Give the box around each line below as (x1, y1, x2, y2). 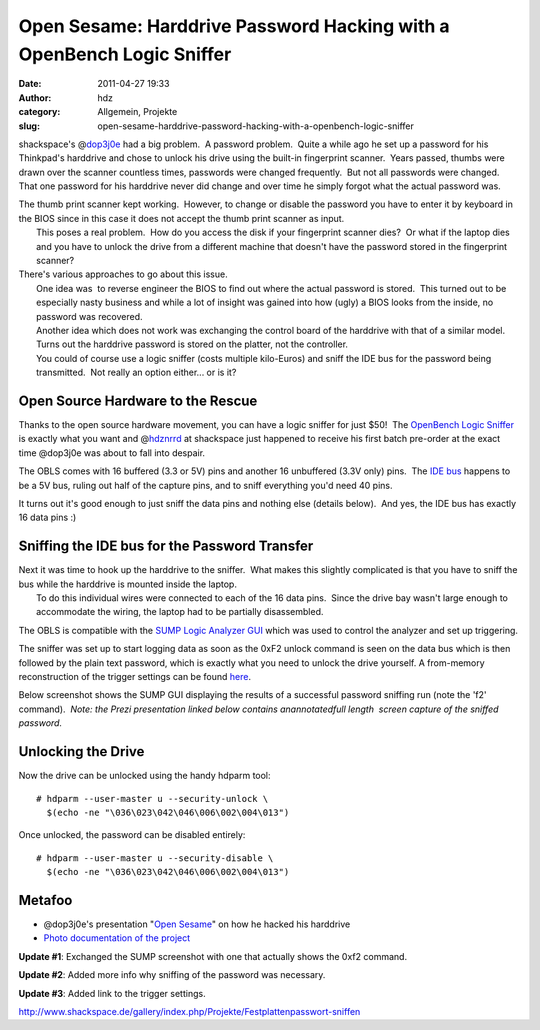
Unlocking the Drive (18, 743, 145, 760)
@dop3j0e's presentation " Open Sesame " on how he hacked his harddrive (43, 918, 351, 930)
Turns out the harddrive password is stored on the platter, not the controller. (36, 338, 349, 350)
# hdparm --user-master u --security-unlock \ (36, 793, 269, 804)
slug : (18, 120, 40, 132)
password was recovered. (36, 310, 144, 322)
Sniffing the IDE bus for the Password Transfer (18, 538, 314, 555)
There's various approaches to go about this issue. (18, 268, 229, 280)
